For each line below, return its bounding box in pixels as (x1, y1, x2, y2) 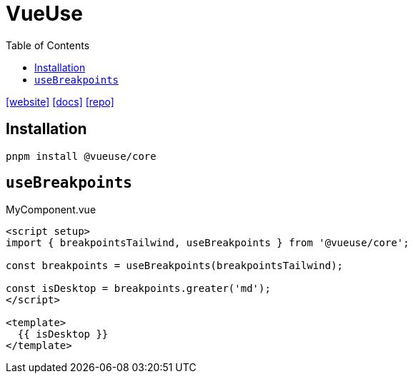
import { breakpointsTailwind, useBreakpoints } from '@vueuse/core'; (6, 237, 409, 249)
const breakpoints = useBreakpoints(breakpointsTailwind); (6, 260, 344, 272)
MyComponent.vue (6, 203, 96, 216)
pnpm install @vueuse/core (6, 150, 156, 162)
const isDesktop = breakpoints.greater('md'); (6, 283, 271, 295)
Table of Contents (6, 39, 90, 51)
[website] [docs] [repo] (6, 95, 114, 108)
